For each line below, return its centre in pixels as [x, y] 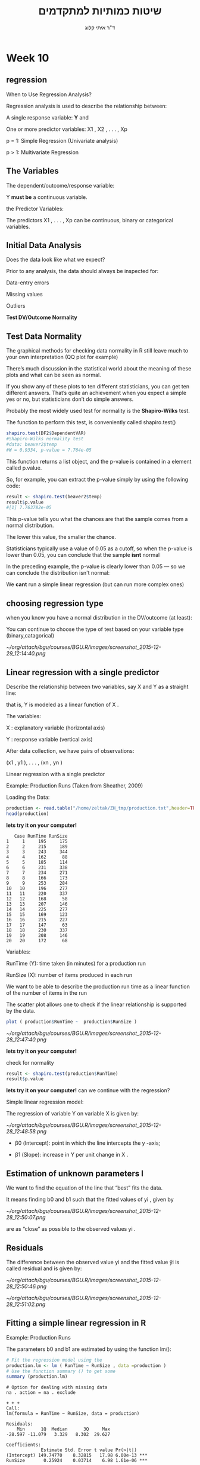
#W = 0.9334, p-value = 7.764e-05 [49, 450]
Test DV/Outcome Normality [42, 317]
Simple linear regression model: [45, 1102]
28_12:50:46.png [26, 1286]
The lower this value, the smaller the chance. [61, 537]
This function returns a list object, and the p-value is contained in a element [99, 461]
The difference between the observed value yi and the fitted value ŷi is [93, 1262]
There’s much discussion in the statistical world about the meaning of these [99, 369]
